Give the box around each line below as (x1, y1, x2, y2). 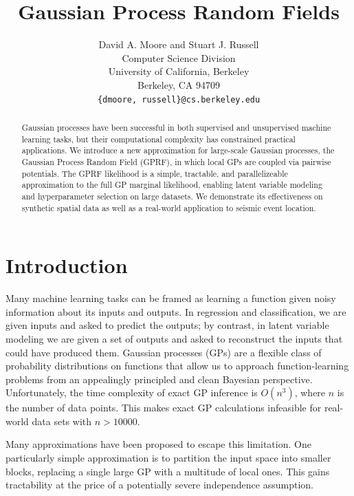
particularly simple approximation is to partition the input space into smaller (5, 451, 331, 465)
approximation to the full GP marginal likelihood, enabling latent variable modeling (21, 179, 322, 191)
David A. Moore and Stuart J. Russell (98, 37, 259, 52)
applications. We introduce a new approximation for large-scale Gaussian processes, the (21, 144, 335, 156)
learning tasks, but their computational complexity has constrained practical (21, 133, 296, 144)
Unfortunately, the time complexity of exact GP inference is (5, 385, 258, 400)
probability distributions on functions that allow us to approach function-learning (5, 358, 349, 373)
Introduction (5, 251, 128, 279)
